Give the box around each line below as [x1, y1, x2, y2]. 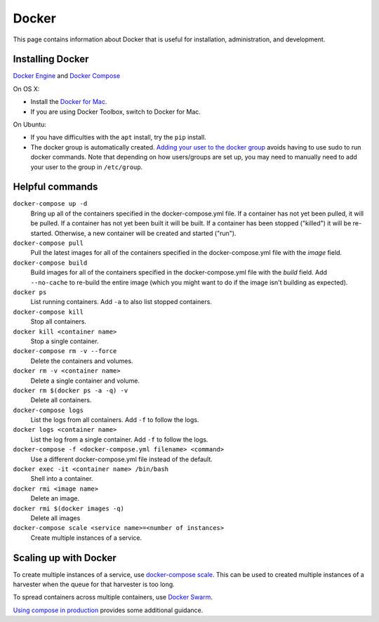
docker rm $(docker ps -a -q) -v [13, 386, 128, 395]
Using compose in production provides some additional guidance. [13, 606, 204, 614]
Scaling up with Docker [13, 552, 117, 564]
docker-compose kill [13, 307, 84, 316]
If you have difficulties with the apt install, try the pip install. [30, 133, 206, 142]
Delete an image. [30, 494, 80, 503]
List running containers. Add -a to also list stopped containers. [30, 298, 212, 306]
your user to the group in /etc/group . [30, 162, 143, 171]
